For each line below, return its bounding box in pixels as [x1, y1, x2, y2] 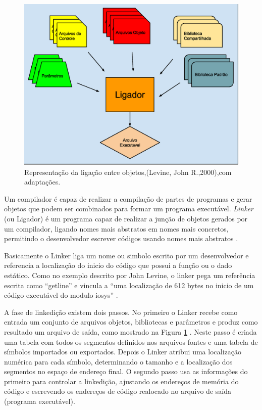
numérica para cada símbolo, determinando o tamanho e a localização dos [4, 356, 233, 367]
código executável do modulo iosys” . [4, 290, 118, 300]
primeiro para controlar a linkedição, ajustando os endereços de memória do [4, 376, 239, 386]
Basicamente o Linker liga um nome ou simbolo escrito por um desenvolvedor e [4, 250, 249, 260]
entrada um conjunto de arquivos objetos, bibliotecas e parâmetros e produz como [4, 316, 258, 327]
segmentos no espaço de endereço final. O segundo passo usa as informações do [4, 366, 248, 377]
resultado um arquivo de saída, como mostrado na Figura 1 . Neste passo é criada [4, 326, 257, 337]
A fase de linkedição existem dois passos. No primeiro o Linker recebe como [4, 306, 238, 317]
